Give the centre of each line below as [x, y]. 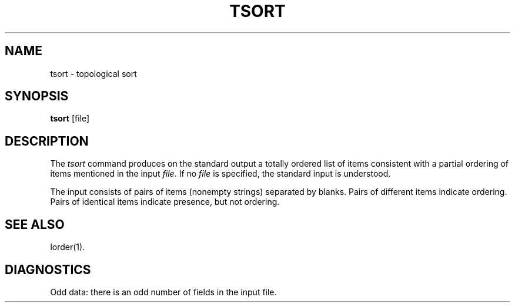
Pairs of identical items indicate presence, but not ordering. [165, 202]
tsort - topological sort [93, 73]
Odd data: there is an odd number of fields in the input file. [163, 292]
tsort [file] [70, 119]
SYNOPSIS [37, 96]
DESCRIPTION [47, 141]
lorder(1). [68, 247]
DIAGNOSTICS [48, 269]
